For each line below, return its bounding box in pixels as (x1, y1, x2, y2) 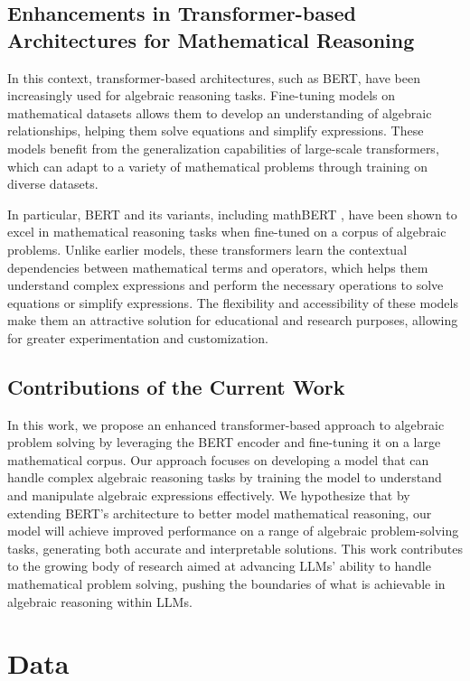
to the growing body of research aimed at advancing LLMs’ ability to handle (7, 556, 431, 575)
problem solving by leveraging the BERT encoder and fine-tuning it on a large (7, 433, 441, 452)
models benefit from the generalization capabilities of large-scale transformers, (7, 138, 439, 157)
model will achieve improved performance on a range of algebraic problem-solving (7, 521, 459, 540)
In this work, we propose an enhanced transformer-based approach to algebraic (7, 415, 445, 434)
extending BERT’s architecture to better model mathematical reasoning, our (7, 503, 432, 522)
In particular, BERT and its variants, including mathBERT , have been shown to (7, 204, 457, 223)
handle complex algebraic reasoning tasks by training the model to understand (7, 468, 442, 487)
